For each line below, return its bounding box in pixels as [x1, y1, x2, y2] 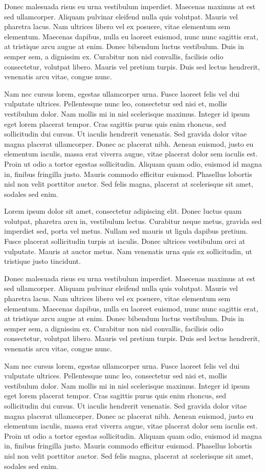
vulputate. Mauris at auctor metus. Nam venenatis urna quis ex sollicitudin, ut [4, 245, 252, 256]
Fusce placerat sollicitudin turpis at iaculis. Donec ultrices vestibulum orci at [4, 236, 246, 246]
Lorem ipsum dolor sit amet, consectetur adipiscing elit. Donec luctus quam [4, 206, 242, 216]
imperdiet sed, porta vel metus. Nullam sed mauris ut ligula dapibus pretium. [4, 226, 248, 236]
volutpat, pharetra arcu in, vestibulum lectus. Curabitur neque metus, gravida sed [4, 215, 262, 226]
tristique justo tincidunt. [4, 256, 81, 266]
